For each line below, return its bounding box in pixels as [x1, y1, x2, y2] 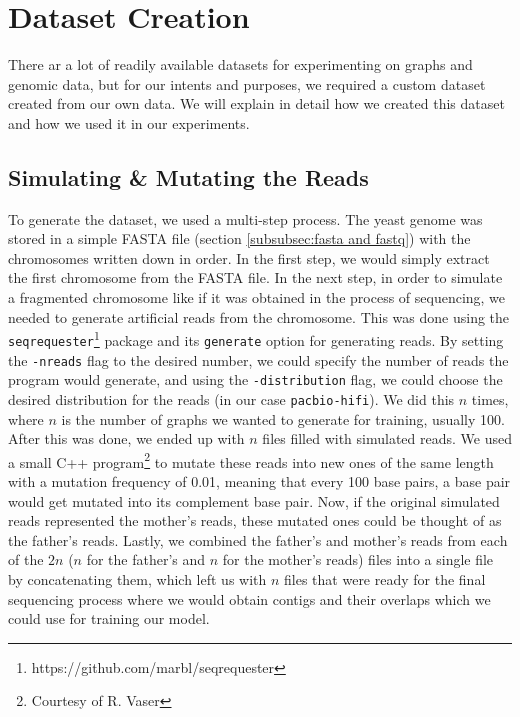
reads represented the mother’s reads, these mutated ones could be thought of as [8, 510, 502, 531]
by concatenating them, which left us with [8, 568, 267, 589]
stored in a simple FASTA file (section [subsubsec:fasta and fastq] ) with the [8, 228, 471, 249]
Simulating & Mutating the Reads [8, 161, 369, 192]
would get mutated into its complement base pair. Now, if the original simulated [8, 490, 500, 511]
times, [471, 388, 509, 409]
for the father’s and [86, 549, 206, 570]
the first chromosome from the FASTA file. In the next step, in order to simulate [8, 267, 503, 288]
